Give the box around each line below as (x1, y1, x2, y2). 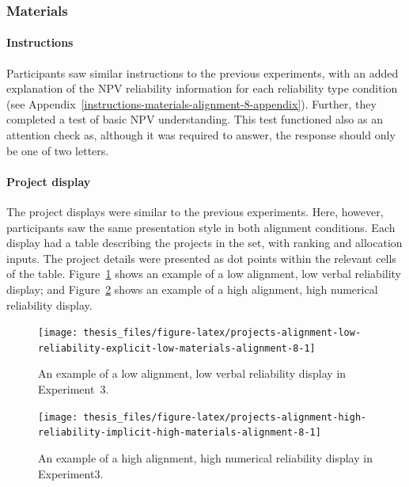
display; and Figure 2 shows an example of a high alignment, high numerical (6, 280, 378, 297)
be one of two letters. (6, 142, 109, 158)
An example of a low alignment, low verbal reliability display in (38, 365, 347, 382)
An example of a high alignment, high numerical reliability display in (38, 449, 373, 466)
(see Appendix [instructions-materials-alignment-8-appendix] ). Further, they (6, 95, 377, 112)
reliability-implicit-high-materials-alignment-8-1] (38, 427, 321, 439)
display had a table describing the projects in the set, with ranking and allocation (6, 234, 403, 251)
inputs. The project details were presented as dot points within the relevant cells (6, 249, 396, 266)
